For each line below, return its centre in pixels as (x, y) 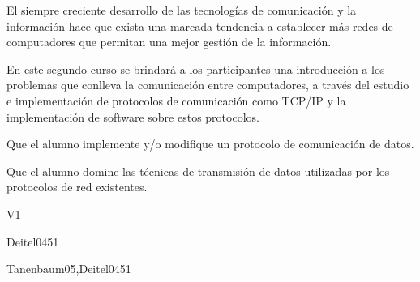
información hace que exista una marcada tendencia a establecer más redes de (200, 26)
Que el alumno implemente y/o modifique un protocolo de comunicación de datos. (210, 144)
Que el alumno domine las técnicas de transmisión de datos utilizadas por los (198, 171)
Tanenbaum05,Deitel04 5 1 (69, 269)
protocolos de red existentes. (77, 187)
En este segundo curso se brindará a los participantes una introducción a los (196, 68)
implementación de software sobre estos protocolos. (133, 116)
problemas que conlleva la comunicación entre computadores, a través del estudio (208, 85)
